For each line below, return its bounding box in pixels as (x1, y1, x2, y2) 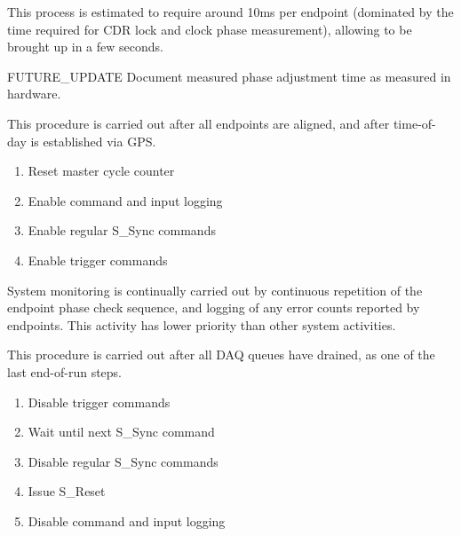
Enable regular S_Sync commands (28, 221, 216, 240)
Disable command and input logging (28, 511, 226, 530)
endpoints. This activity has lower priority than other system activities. (7, 315, 396, 334)
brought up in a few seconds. (7, 37, 163, 56)
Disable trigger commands (28, 392, 171, 411)
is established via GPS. (30, 131, 156, 150)
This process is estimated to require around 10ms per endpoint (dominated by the (7, 3, 454, 20)
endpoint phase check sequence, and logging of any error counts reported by (7, 298, 420, 317)
